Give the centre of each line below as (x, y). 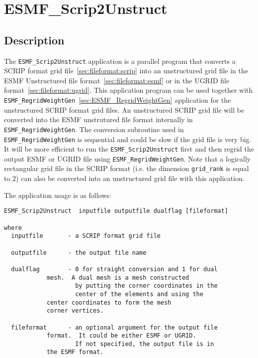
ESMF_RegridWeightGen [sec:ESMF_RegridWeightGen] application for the (118, 100)
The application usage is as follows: (58, 195)
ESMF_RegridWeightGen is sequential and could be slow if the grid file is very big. (128, 139)
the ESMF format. (75, 352)
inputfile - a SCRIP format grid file (86, 236)
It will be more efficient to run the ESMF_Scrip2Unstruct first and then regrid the (129, 149)
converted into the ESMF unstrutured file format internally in (98, 119)
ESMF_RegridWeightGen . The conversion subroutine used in (94, 129)
